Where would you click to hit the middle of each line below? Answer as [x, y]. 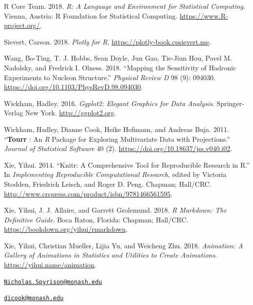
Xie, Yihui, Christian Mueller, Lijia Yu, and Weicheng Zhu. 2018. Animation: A [124, 245]
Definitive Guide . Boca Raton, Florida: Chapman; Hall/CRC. [96, 219]
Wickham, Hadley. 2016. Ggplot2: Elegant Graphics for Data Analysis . [109, 103]
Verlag [13, 113]
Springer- [230, 103]
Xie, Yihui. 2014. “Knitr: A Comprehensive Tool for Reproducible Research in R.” [127, 164]
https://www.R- [204, 15]
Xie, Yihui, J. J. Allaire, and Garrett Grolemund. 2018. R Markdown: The [115, 210]
